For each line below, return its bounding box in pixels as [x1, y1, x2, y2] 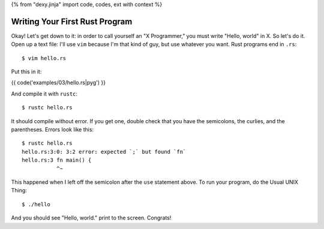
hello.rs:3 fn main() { [22, 157, 92, 163]
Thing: [11, 187, 27, 194]
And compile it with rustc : [11, 90, 78, 97]
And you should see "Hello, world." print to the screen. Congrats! [11, 214, 172, 222]
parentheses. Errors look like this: [11, 126, 94, 133]
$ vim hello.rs [22, 55, 67, 61]
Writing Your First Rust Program [11, 16, 133, 26]
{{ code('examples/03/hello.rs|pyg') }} [11, 79, 106, 87]
